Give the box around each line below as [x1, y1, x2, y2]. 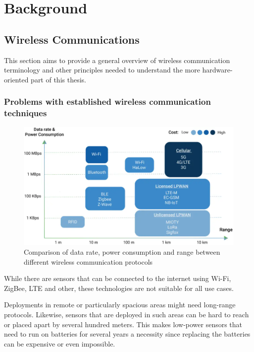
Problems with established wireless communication [4, 95, 211, 108]
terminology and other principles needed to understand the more [4, 65, 200, 75]
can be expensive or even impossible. [4, 338, 115, 349]
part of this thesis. [31, 74, 86, 84]
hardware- [202, 65, 233, 75]
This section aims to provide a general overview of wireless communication [4, 55, 230, 65]
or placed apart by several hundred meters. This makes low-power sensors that [4, 319, 243, 329]
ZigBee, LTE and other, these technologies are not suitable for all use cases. [4, 282, 234, 293]
